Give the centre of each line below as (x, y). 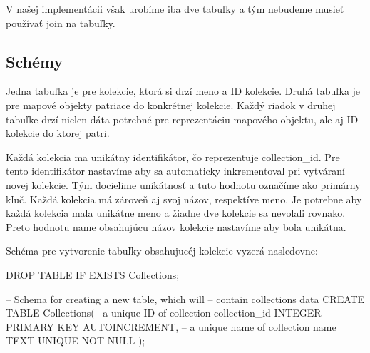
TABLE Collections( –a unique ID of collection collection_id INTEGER (164, 313)
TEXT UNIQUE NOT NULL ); (76, 341)
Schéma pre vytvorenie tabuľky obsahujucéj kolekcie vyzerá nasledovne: (162, 251)
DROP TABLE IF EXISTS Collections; (93, 274)
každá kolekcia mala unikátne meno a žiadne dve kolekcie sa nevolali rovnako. (176, 213)
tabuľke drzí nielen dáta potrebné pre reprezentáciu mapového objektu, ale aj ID (182, 119)
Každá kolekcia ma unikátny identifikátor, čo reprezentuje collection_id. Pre (173, 157)
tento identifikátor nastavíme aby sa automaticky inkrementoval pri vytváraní (175, 171)
